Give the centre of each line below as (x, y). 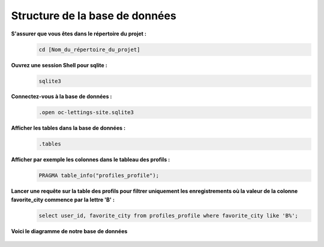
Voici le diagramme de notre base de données (69, 231)
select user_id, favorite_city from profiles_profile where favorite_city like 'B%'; (168, 215)
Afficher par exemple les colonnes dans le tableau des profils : (91, 160)
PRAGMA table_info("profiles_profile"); (99, 175)
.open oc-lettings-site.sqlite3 (86, 112)
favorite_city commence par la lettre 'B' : (63, 200)
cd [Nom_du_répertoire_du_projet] (89, 49)
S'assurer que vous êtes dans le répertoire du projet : (79, 34)
